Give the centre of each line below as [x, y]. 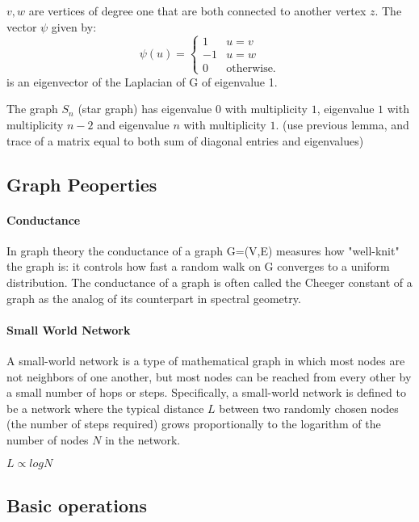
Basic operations [77, 505]
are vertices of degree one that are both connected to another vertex [197, 11]
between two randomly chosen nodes [309, 408]
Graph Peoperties [82, 184]
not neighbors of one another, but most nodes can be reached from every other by [209, 376]
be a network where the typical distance [105, 408]
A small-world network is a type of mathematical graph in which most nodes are [206, 360]
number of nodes [48, 439]
